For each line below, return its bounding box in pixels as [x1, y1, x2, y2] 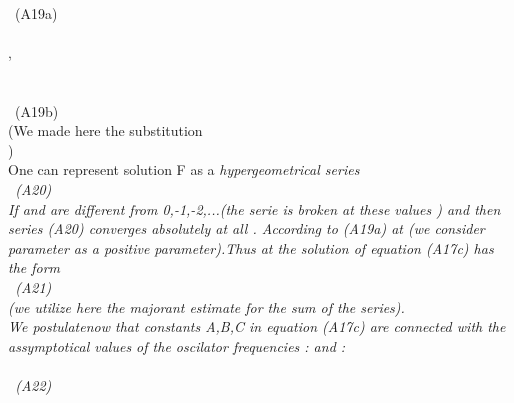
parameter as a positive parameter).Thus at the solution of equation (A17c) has [8, 237, 494, 258]
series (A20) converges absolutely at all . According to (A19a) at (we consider [8, 218, 485, 239]
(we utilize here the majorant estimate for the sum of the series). [8, 296, 405, 317]
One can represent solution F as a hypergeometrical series [8, 159, 360, 180]
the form [8, 257, 61, 278]
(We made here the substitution [8, 120, 203, 141]
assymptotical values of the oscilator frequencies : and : [8, 335, 346, 356]
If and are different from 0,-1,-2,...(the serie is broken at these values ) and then [8, 198, 501, 219]
